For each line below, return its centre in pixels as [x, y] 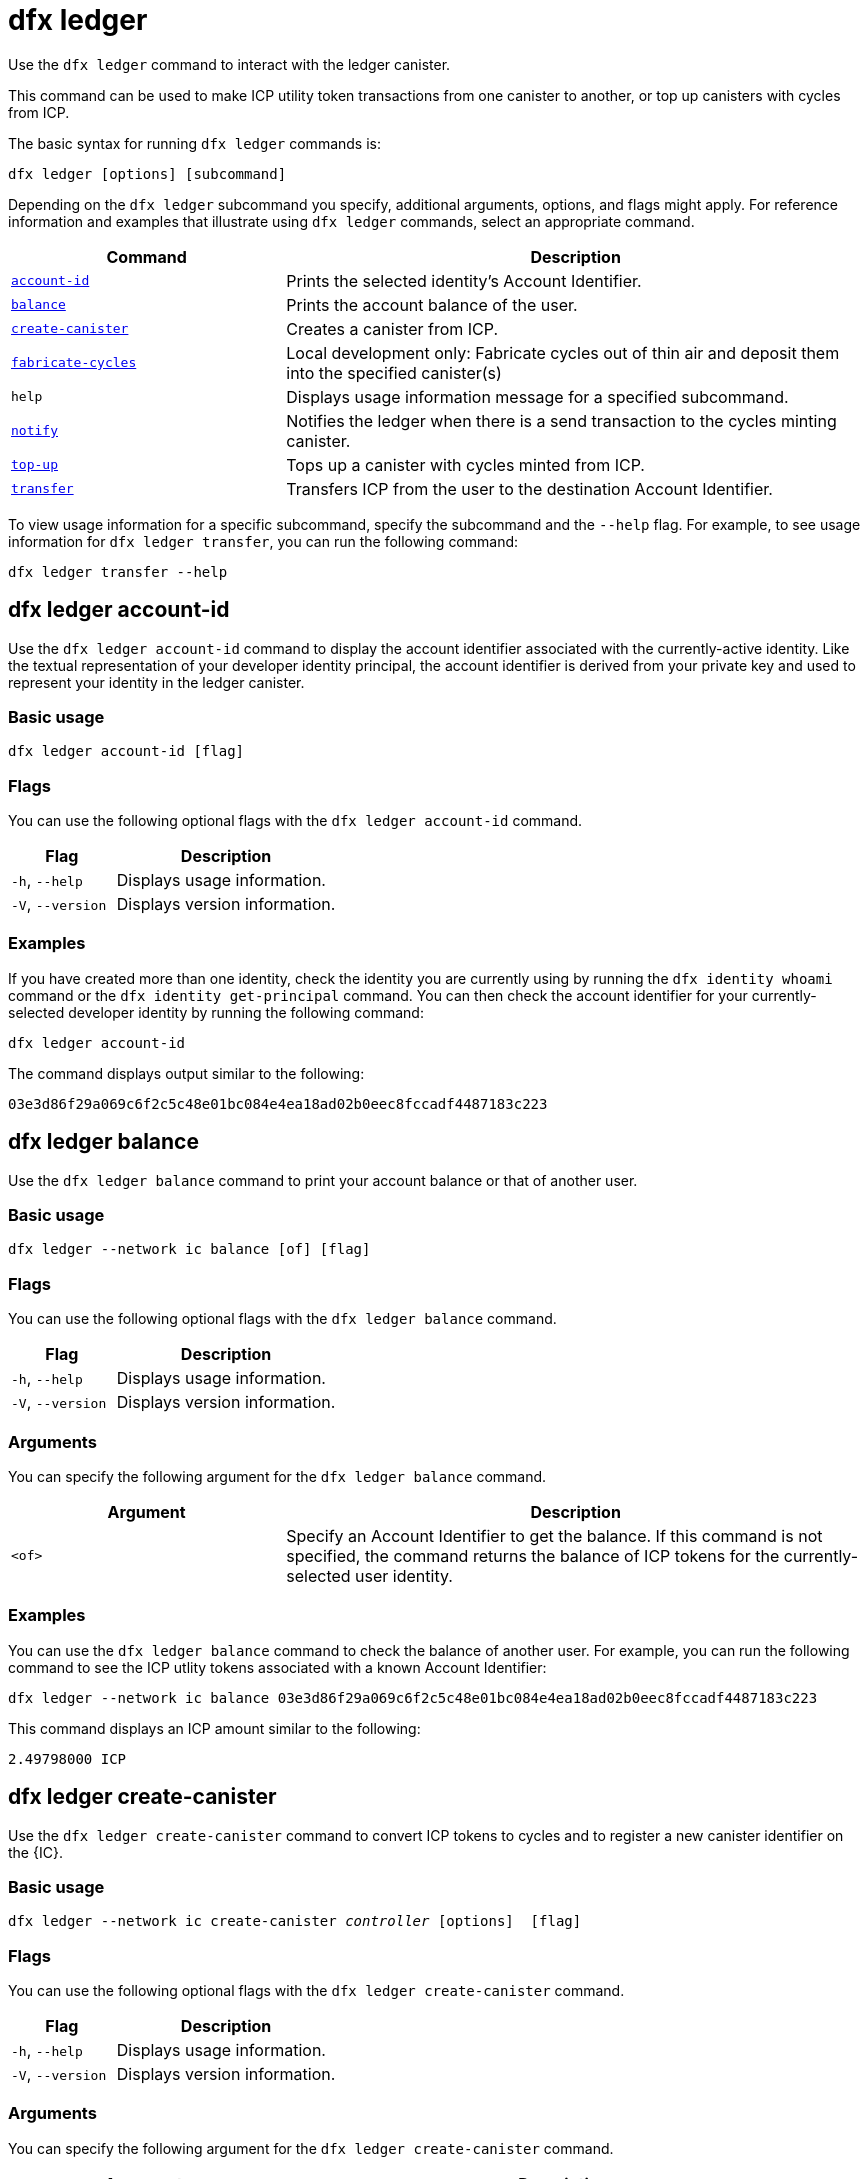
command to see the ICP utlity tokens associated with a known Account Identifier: [277, 1667]
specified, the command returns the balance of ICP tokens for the [533, 1555]
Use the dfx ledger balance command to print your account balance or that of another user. [323, 1180]
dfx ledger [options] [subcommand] [147, 173]
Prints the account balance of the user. [432, 304]
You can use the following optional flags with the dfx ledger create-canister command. [316, 1991]
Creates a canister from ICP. [392, 328]
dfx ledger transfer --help [118, 571]
